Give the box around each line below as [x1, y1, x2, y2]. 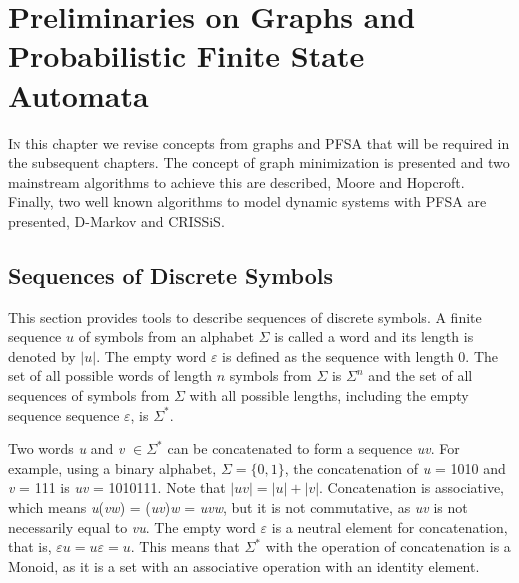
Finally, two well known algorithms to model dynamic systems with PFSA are [8, 191, 487, 212]
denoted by [8, 345, 76, 366]
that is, [8, 536, 52, 557]
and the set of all [368, 365, 473, 386]
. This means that [130, 536, 240, 557]
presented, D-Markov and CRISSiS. [8, 210, 225, 231]
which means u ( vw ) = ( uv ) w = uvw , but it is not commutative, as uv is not [8, 497, 468, 518]
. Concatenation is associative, [319, 477, 505, 498]
